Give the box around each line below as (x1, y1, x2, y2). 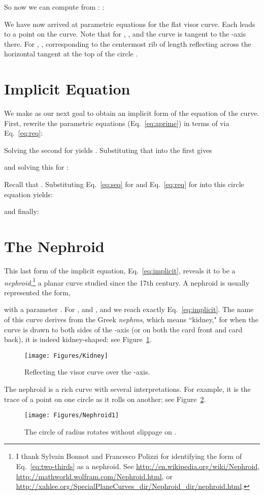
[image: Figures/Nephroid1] (24, 412, 119, 419)
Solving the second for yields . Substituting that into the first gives (4, 144, 212, 155)
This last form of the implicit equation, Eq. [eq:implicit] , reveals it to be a (4, 265, 236, 275)
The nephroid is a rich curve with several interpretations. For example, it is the (4, 384, 251, 394)
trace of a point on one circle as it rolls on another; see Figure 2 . (4, 393, 206, 404)
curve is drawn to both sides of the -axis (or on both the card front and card (4, 324, 243, 334)
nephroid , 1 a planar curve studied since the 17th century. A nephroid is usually (4, 275, 250, 288)
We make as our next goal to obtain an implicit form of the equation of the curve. (4, 108, 259, 118)
